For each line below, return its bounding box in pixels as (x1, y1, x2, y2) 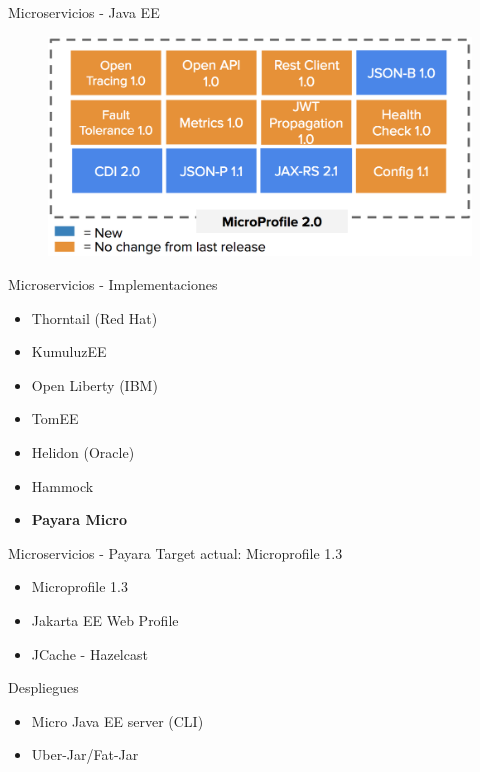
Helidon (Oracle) (31, 442, 135, 463)
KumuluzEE (31, 341, 107, 362)
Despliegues (8, 677, 79, 698)
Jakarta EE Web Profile (31, 609, 179, 630)
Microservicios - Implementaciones (8, 274, 218, 295)
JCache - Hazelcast (31, 643, 148, 664)
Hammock (31, 475, 94, 496)
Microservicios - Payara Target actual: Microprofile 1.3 (8, 542, 343, 563)
